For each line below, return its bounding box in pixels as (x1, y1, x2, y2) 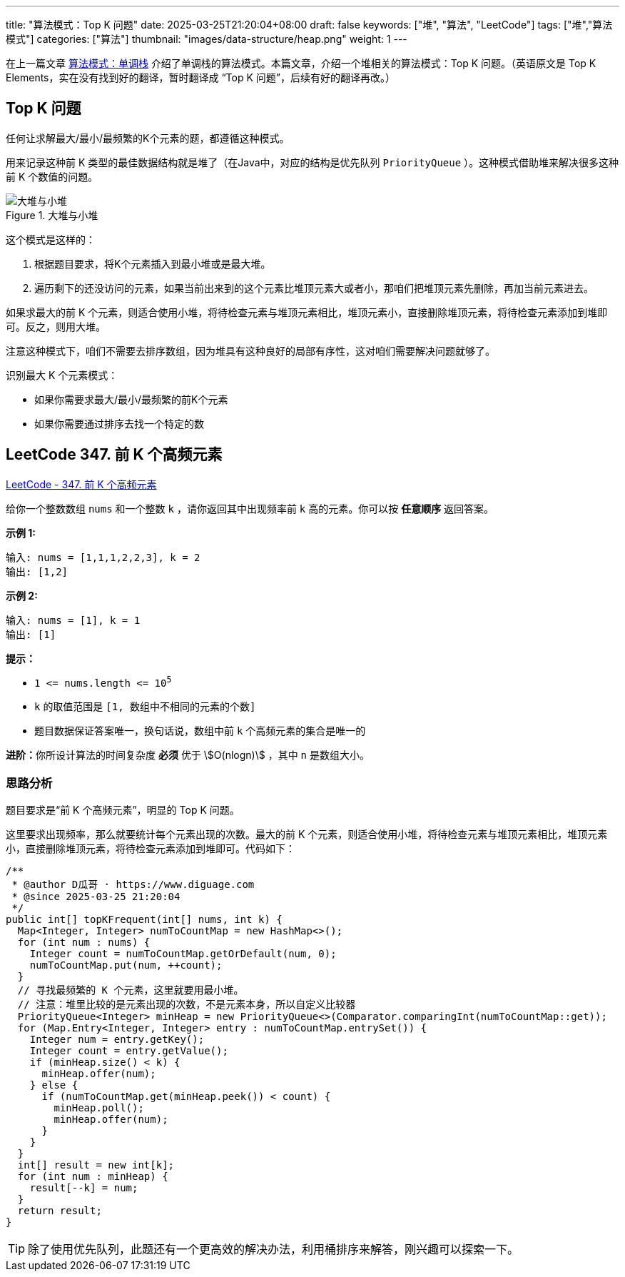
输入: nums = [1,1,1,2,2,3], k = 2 (6, 551, 200, 563)
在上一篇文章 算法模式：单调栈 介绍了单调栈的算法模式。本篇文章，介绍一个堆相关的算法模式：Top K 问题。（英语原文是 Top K (6, 57, 596, 69)
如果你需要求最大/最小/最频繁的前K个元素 (34, 393, 228, 405)
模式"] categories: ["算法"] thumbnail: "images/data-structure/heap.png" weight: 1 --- (6, 33, 407, 45)
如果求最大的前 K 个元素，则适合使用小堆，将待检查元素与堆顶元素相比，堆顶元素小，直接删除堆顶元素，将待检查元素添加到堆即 (6, 306, 608, 318)
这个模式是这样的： (6, 233, 96, 246)
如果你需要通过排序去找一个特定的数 (34, 417, 204, 430)
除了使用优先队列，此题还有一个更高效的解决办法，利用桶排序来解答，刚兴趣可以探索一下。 (28, 1242, 519, 1257)
